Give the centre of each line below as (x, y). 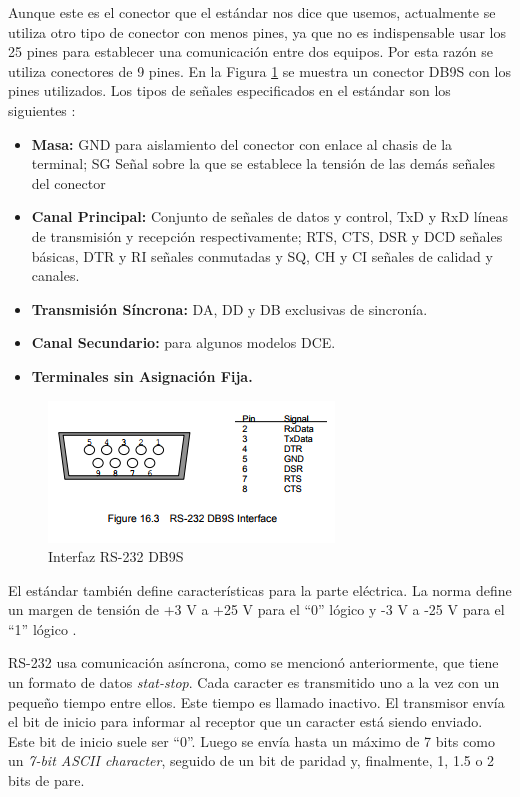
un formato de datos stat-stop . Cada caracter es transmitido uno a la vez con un (254, 682)
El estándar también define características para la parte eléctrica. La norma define (260, 589)
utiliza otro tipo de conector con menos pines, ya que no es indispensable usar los (257, 31)
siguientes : (42, 109)
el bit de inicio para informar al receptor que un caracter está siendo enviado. (245, 721)
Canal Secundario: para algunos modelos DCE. (183, 342)
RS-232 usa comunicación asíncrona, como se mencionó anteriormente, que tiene (253, 662)
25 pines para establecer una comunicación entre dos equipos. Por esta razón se (250, 51)
